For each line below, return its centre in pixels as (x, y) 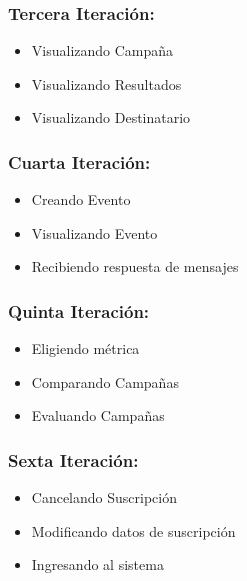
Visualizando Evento (94, 232)
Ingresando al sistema (97, 564)
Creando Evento (81, 199)
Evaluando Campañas (98, 415)
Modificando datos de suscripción (133, 530)
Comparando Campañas (105, 381)
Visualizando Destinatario (111, 117)
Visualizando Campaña (102, 50)
